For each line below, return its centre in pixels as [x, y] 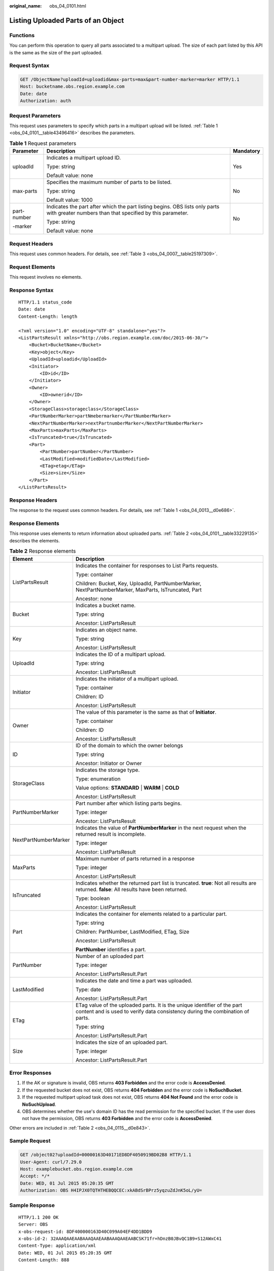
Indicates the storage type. [108, 770]
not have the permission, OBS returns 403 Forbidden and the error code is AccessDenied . [117, 1118]
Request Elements [32, 267]
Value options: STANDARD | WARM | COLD [127, 788]
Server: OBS [33, 1224]
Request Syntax [29, 66]
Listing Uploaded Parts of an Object [67, 20]
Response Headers [33, 500]
